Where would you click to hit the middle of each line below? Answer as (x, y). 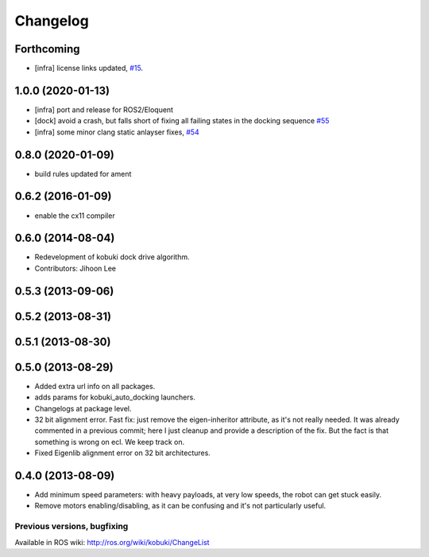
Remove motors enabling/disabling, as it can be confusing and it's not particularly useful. (180, 506)
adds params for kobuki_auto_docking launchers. (115, 397)
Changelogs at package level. (83, 408)
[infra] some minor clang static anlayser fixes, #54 (117, 132)
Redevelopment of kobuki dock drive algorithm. (112, 257)
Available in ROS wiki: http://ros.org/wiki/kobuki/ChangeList (112, 542)
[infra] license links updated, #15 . (89, 68)
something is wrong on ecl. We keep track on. (110, 442)
